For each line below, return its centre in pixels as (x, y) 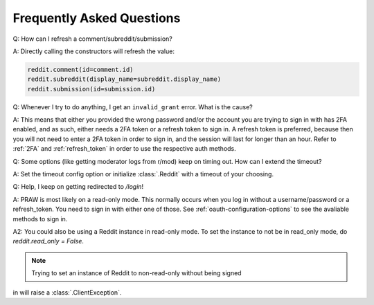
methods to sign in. (40, 219)
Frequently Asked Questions (97, 18)
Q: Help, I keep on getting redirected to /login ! (78, 187)
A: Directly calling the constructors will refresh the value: (93, 51)
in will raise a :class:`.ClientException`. (67, 292)
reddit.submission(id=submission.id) (91, 89)
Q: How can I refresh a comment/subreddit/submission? (92, 39)
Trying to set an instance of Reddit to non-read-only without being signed (136, 273)
